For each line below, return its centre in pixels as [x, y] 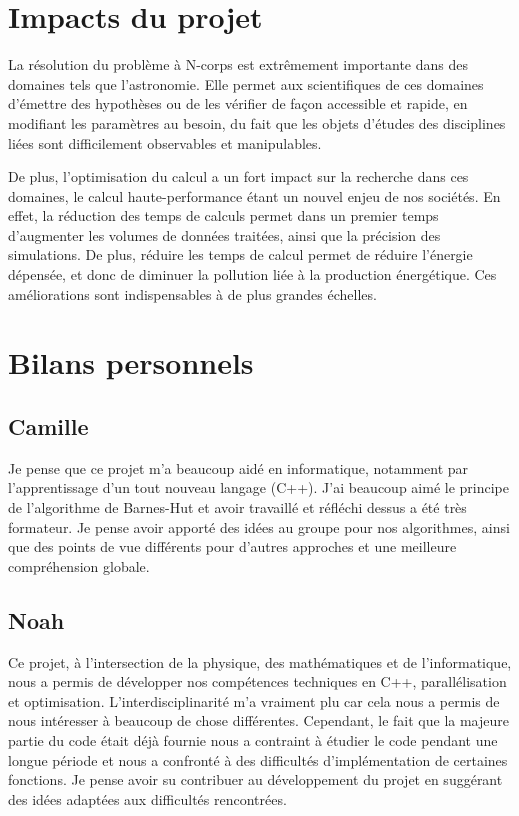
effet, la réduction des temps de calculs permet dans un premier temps [223, 215]
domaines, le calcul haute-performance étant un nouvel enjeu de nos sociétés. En [254, 195]
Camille [48, 426]
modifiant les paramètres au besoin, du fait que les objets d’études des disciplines [257, 122]
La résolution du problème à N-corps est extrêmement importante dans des [238, 64]
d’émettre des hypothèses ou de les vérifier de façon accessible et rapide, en [238, 103]
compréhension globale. [79, 565]
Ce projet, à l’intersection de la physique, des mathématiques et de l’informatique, [260, 661]
